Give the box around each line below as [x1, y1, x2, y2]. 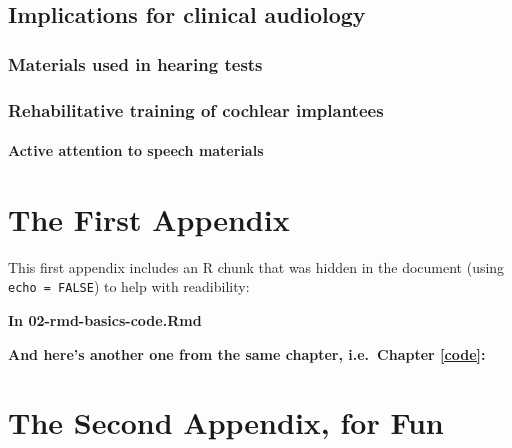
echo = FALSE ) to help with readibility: [8, 276, 250, 297]
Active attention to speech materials [8, 140, 264, 161]
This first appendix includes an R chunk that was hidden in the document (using [8, 256, 505, 277]
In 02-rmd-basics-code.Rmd [8, 310, 202, 331]
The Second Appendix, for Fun [8, 402, 444, 443]
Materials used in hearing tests [8, 51, 263, 76]
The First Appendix [8, 198, 290, 239]
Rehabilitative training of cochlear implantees [8, 97, 384, 122]
